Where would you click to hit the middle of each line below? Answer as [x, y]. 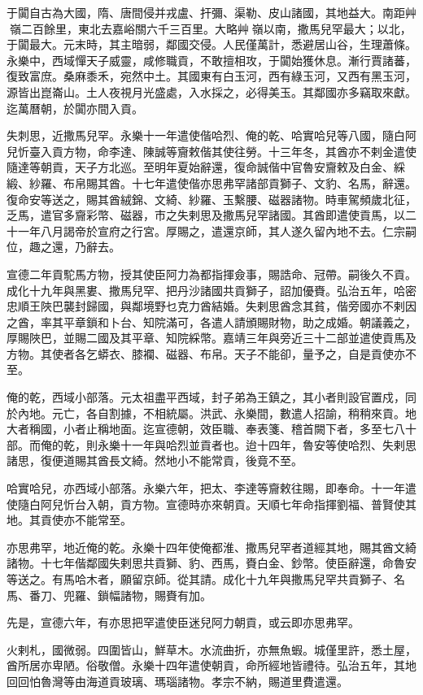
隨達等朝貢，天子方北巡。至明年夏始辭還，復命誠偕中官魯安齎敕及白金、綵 [206, 167]
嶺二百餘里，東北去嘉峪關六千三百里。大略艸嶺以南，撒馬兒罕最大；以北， [210, 28]
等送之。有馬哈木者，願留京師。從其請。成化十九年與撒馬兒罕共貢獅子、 [200, 579]
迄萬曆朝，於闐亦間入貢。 [75, 108]
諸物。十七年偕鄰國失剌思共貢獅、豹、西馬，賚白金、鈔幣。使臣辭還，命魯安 [211, 563]
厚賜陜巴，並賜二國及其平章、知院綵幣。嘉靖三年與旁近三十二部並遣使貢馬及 [211, 338]
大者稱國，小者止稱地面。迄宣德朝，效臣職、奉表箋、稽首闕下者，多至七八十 [211, 429]
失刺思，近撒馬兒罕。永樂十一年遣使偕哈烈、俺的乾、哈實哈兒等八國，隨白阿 [211, 135]
